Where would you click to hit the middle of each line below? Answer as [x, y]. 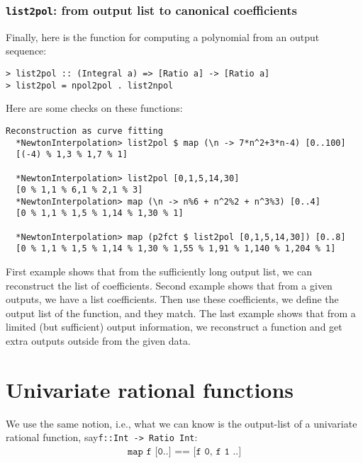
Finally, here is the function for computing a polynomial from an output [163, 36]
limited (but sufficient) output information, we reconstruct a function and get [174, 327]
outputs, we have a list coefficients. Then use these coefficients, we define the [172, 299]
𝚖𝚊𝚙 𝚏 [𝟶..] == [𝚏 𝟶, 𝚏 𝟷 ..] [184, 452]
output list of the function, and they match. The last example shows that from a [181, 313]
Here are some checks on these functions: [94, 108]
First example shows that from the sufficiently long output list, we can [159, 271]
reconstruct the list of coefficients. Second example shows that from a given [169, 285]
